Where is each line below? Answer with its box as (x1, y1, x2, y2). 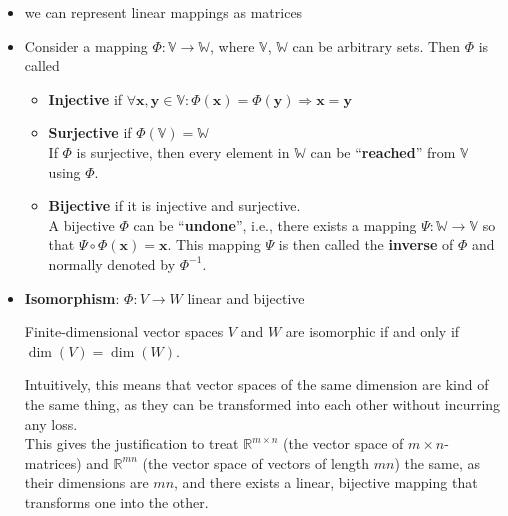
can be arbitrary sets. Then (292, 35, 461, 56)
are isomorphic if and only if (285, 321, 460, 342)
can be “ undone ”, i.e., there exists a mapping (133, 214, 417, 235)
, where (210, 35, 255, 56)
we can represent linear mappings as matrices (24, 2, 303, 22)
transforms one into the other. (24, 491, 209, 512)
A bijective (48, 214, 115, 235)
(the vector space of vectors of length (142, 452, 370, 473)
